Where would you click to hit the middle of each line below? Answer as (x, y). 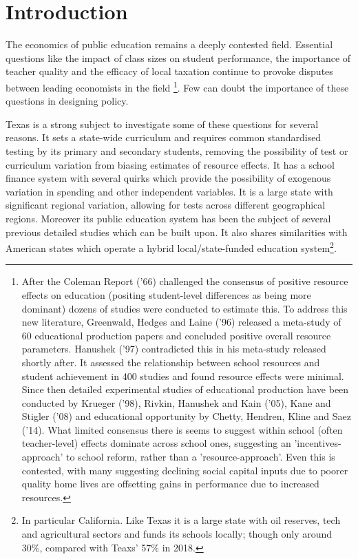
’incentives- (318, 443)
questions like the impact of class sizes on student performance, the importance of (178, 57)
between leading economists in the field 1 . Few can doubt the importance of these (177, 86)
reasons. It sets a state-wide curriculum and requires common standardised (164, 137)
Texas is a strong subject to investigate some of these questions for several (162, 124)
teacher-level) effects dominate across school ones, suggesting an (156, 443)
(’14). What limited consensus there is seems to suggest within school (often (182, 429)
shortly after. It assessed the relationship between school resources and (171, 362)
